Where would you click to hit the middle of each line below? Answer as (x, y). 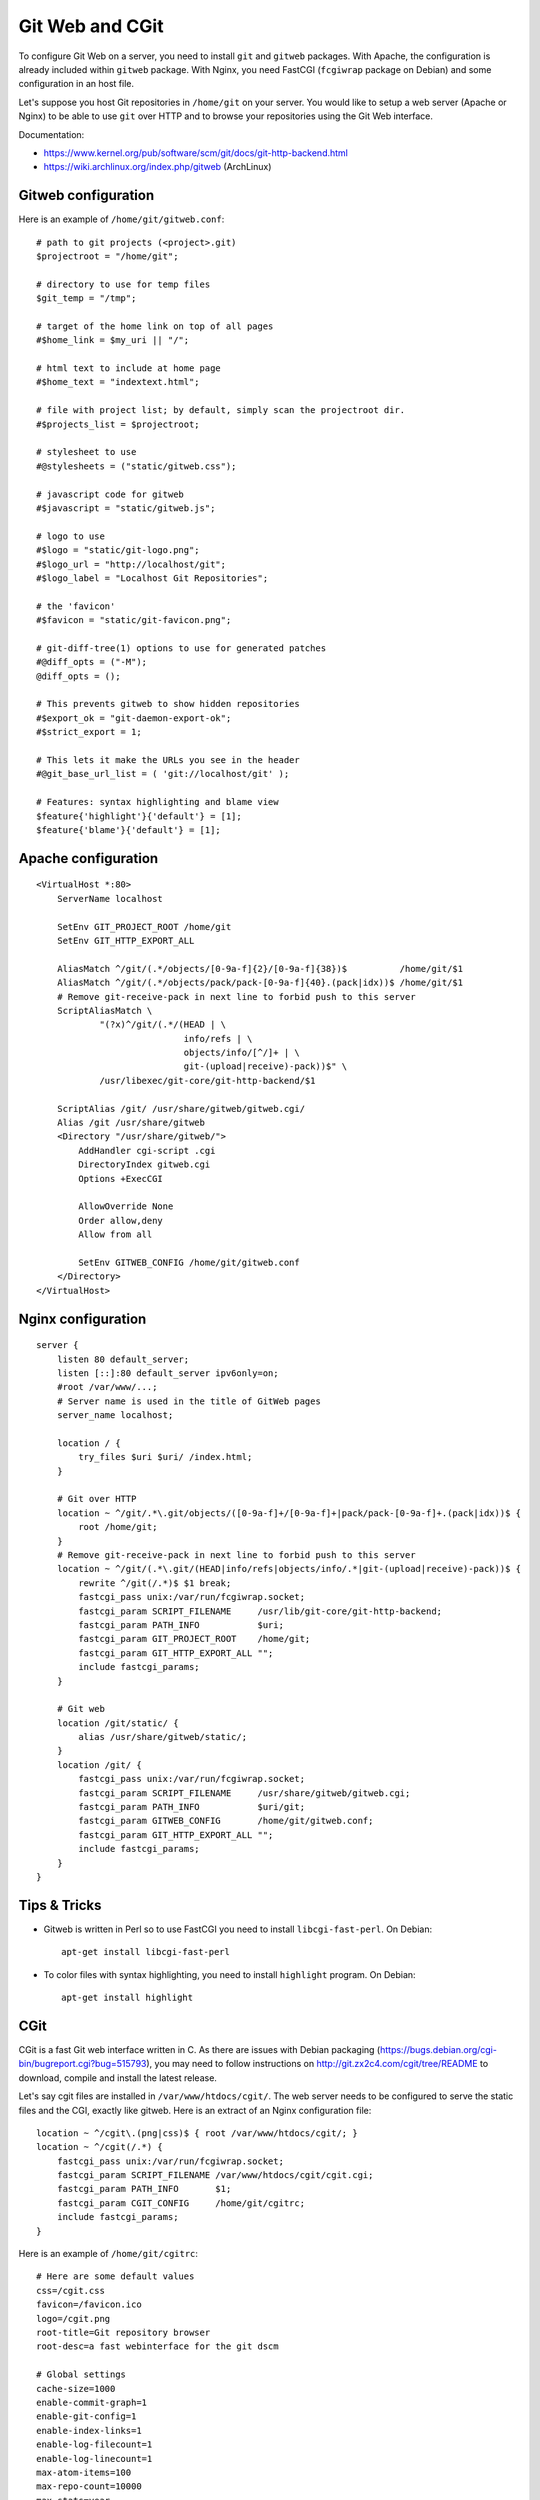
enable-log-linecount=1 (94, 2458)
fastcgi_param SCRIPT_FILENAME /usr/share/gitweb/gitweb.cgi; (244, 1793)
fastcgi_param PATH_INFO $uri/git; (191, 1807)
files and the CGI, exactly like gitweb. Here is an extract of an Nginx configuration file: (195, 2110)
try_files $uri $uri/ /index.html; (165, 1457)
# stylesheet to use (86, 452)
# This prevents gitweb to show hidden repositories (168, 704)
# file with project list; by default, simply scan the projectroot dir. (221, 410)
